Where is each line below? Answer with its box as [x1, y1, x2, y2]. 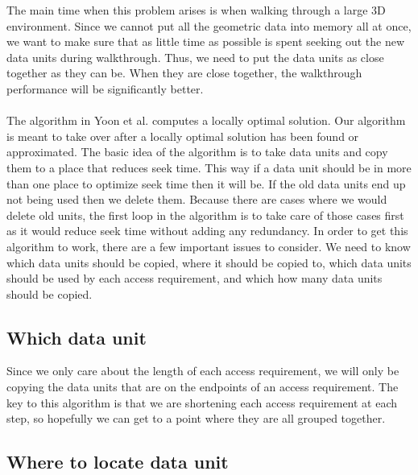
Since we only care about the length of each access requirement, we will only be [6, 362, 399, 379]
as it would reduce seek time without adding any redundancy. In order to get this [6, 222, 408, 239]
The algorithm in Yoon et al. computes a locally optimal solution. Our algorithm [6, 112, 406, 129]
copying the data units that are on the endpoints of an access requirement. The [6, 378, 399, 395]
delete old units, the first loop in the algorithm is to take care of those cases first [6, 206, 404, 223]
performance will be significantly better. [6, 80, 204, 97]
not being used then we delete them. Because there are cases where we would [6, 191, 387, 208]
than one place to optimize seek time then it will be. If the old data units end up [6, 175, 406, 192]
